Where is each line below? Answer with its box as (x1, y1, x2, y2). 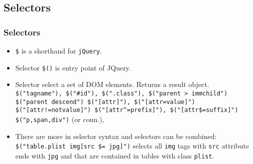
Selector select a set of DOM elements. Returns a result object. (15, 79, 209, 89)
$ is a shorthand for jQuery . (15, 45, 102, 55)
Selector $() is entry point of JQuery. (15, 62, 131, 72)
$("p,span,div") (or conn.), (15, 113, 104, 124)
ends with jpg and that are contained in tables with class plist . (15, 150, 214, 160)
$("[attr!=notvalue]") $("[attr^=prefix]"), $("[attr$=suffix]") (15, 106, 238, 114)
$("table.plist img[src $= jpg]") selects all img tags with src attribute (15, 140, 249, 151)
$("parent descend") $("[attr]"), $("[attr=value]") (15, 98, 195, 105)
